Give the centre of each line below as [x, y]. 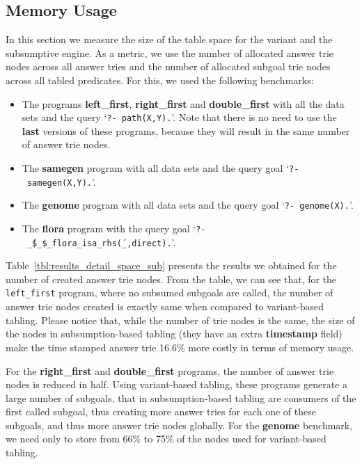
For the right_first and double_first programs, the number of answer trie [170, 370]
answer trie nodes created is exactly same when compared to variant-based [165, 306]
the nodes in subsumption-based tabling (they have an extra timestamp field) [174, 334]
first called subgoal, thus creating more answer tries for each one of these [161, 411]
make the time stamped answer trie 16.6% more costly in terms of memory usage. [180, 347]
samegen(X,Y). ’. [61, 181]
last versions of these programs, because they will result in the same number [186, 130]
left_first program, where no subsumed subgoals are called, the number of [170, 293]
